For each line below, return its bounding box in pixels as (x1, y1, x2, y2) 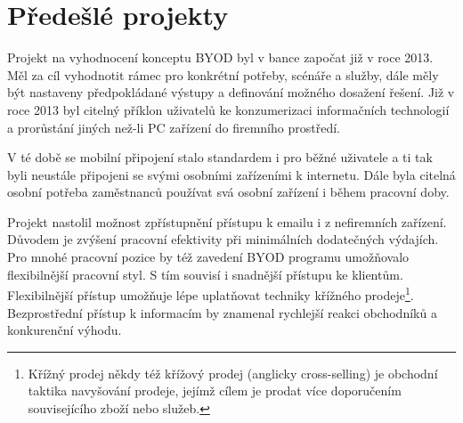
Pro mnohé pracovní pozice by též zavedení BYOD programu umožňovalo (7, 248, 410, 266)
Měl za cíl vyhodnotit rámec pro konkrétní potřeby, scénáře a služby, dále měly (7, 65, 439, 84)
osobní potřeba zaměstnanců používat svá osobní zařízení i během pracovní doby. (7, 183, 450, 201)
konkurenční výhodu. (7, 321, 122, 339)
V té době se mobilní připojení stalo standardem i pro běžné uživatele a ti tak (7, 148, 433, 167)
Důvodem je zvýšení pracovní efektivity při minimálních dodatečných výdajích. (7, 230, 439, 248)
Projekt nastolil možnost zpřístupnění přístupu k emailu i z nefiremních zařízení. (7, 212, 447, 231)
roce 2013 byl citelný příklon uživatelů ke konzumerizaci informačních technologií (7, 100, 450, 118)
